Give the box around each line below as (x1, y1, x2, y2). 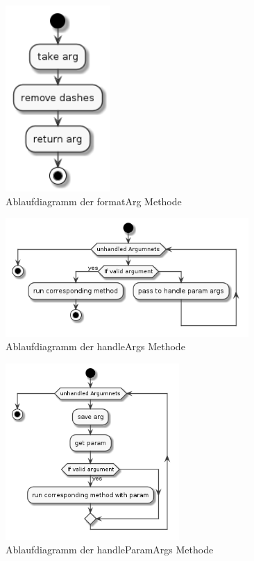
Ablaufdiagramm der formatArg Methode (6, 193, 182, 208)
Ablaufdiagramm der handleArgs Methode (6, 339, 185, 354)
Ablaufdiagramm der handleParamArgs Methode (6, 542, 214, 557)
